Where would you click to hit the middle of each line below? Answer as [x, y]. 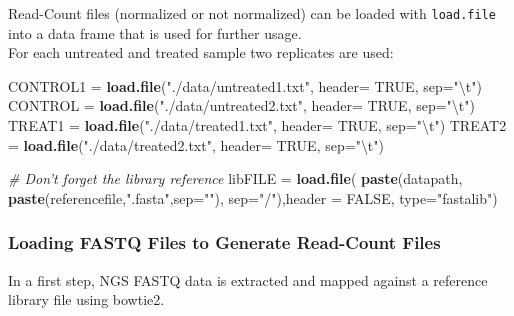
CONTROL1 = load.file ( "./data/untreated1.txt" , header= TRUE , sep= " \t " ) [245, 85]
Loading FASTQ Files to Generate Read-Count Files [224, 242]
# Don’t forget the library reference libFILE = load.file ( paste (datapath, [235, 178]
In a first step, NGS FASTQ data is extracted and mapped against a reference [248, 279]
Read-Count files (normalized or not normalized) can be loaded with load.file [252, 13]
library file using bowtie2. [86, 299]
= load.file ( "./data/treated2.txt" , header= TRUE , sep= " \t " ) [196, 144]
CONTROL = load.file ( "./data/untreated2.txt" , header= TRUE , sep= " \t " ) [242, 105]
